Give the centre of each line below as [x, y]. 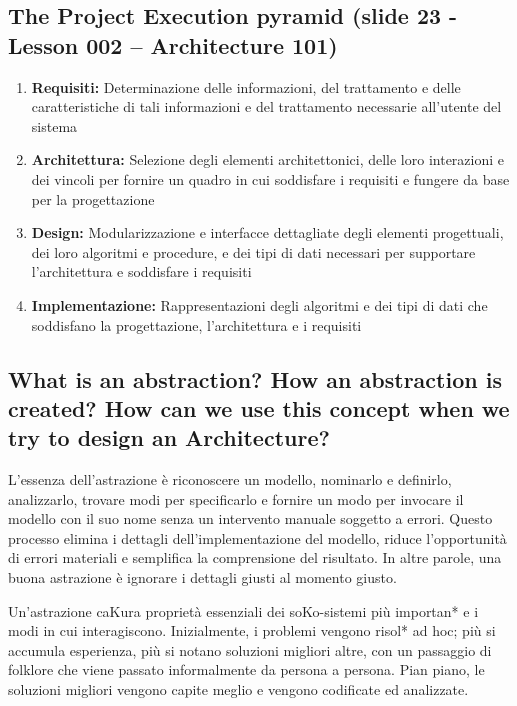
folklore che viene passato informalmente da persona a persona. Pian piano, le [246, 669]
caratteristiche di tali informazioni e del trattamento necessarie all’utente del [266, 106]
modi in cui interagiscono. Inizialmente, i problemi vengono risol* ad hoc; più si [252, 630]
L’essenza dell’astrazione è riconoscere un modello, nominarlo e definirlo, [230, 479]
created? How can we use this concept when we [259, 407]
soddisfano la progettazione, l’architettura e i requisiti [196, 324]
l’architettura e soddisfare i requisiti [141, 271]
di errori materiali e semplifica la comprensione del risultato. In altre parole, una [255, 557]
